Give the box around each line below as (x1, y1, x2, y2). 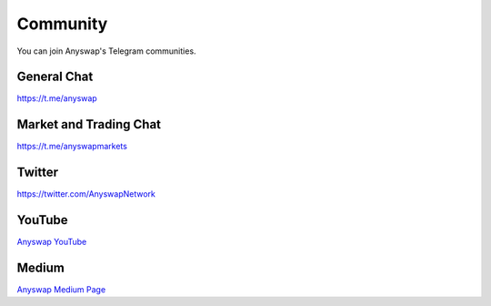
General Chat (16, 69, 94, 85)
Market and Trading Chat (16, 117, 162, 132)
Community (16, 14, 108, 34)
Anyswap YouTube (16, 237, 87, 248)
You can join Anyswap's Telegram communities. (16, 46, 196, 56)
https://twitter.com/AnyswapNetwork (16, 189, 156, 199)
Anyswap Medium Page (16, 284, 106, 295)
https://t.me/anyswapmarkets (16, 141, 127, 152)
